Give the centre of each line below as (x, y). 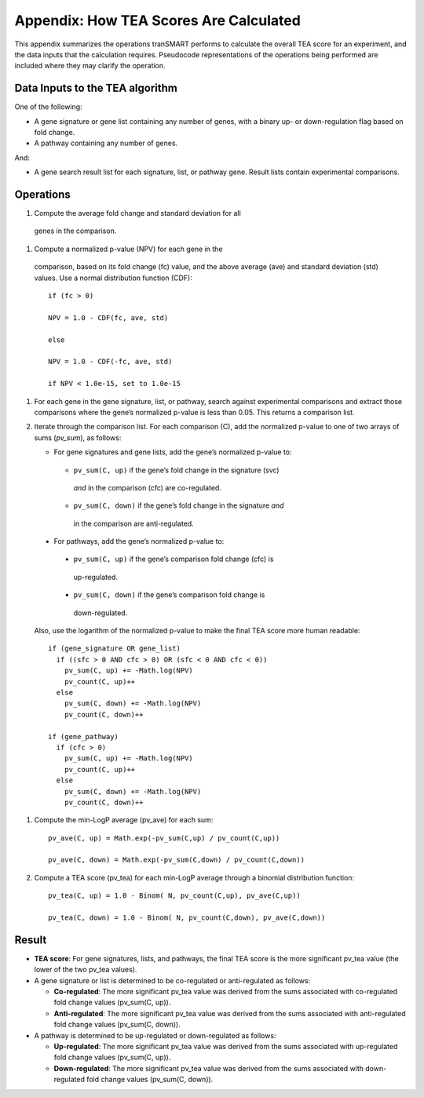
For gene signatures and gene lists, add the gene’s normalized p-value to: (173, 452)
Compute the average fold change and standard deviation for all (137, 213)
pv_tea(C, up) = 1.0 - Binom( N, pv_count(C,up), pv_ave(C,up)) (175, 896)
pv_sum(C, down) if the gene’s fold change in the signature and (179, 505)
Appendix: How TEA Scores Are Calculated (158, 20)
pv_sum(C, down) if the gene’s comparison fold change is (169, 595)
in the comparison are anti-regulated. (133, 523)
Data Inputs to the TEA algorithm (96, 88)
